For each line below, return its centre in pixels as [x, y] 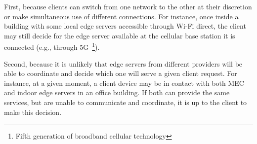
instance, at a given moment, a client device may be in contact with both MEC [124, 83]
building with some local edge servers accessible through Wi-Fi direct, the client [125, 26]
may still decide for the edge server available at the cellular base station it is [120, 35]
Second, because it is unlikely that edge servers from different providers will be [123, 63]
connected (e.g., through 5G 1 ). [52, 46]
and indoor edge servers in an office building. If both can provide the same [117, 92]
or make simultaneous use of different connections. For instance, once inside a [121, 16]
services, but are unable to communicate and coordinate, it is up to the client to [126, 102]
